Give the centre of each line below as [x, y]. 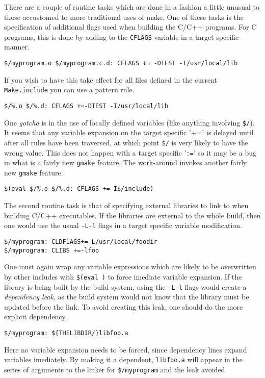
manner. [17, 47]
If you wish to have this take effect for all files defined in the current [111, 79]
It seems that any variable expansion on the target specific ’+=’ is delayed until [129, 132]
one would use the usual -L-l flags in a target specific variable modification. [123, 225]
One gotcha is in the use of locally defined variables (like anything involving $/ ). [129, 122]
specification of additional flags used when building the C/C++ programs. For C [130, 27]
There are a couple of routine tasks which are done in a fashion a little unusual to [132, 7]
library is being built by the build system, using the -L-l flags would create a [125, 286]
